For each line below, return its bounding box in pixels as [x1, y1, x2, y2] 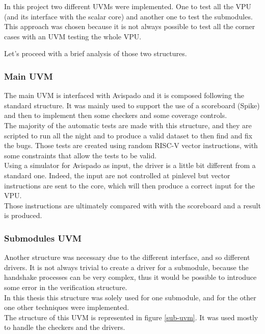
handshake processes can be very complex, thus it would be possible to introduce [4, 272, 257, 282]
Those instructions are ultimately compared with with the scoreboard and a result [4, 200, 261, 210]
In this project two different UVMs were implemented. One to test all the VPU [4, 1, 252, 11]
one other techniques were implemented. [4, 302, 129, 313]
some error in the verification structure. [4, 281, 127, 292]
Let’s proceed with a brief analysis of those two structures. [4, 48, 187, 59]
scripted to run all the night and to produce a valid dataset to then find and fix [4, 130, 253, 140]
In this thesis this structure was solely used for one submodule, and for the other [4, 292, 256, 302]
